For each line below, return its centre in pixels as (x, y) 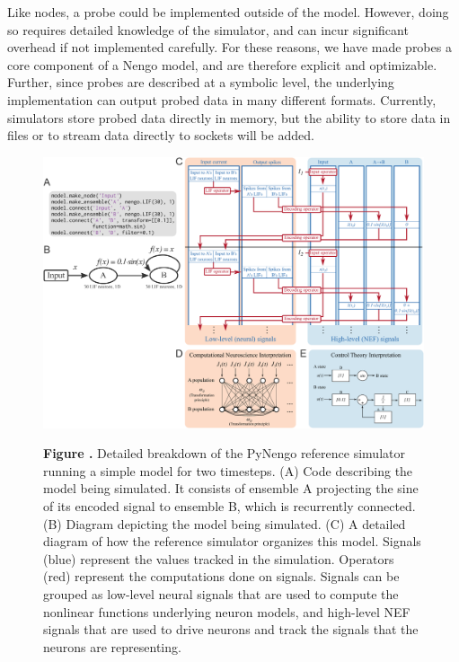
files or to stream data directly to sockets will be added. (161, 135)
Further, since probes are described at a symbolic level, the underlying (201, 82)
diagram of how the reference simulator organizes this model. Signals (232, 541)
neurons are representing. (112, 646)
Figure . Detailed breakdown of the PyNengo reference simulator (224, 453)
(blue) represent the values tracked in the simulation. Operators (219, 558)
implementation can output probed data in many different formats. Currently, (222, 99)
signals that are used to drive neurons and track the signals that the (231, 629)
